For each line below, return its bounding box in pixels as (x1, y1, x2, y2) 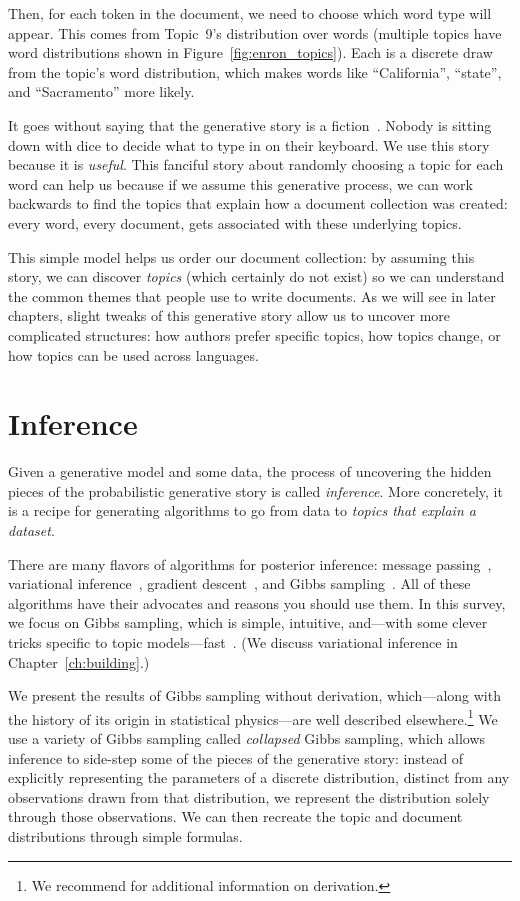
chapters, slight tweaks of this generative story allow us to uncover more (8, 305, 450, 326)
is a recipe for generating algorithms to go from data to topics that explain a (8, 500, 476, 521)
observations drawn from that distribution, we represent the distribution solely (8, 786, 490, 807)
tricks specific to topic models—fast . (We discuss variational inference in (8, 631, 458, 652)
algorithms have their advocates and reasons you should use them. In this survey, (8, 592, 506, 613)
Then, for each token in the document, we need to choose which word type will (8, 3, 492, 23)
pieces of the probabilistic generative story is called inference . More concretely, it (8, 480, 503, 501)
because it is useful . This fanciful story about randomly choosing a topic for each (8, 154, 504, 175)
